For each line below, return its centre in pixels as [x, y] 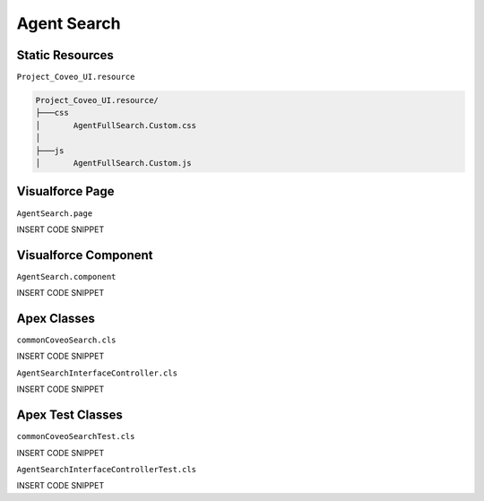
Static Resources [65, 55]
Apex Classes [56, 319]
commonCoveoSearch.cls [66, 340]
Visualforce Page [66, 191]
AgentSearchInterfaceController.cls [97, 373]
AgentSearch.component [66, 276]
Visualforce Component [85, 255]
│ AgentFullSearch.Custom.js [113, 163]
